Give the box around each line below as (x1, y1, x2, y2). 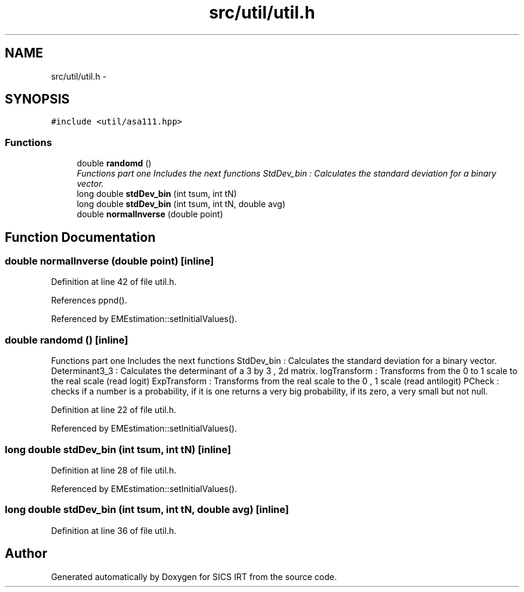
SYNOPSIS (5, 92, 70, 107)
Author (5, 546, 47, 561)
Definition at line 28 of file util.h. (51, 465, 176, 475)
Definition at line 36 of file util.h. (51, 525, 176, 536)
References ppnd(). (51, 295, 127, 306)
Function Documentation (5, 229, 156, 245)
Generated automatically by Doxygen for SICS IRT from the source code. (51, 571, 337, 582)
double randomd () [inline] (5, 333, 129, 346)
